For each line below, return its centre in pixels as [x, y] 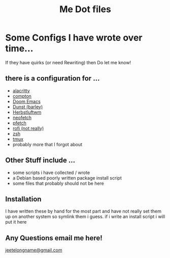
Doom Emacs [26, 101]
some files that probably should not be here [58, 183]
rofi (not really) [28, 128]
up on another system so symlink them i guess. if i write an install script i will [85, 217]
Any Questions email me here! [54, 238]
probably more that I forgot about [47, 144]
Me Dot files [85, 9]
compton [22, 96]
